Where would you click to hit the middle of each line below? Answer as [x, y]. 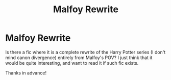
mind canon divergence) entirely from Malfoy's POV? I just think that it [79, 58]
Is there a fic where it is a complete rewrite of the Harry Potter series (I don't [86, 52]
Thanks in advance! [26, 73]
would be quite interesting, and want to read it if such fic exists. [72, 63]
